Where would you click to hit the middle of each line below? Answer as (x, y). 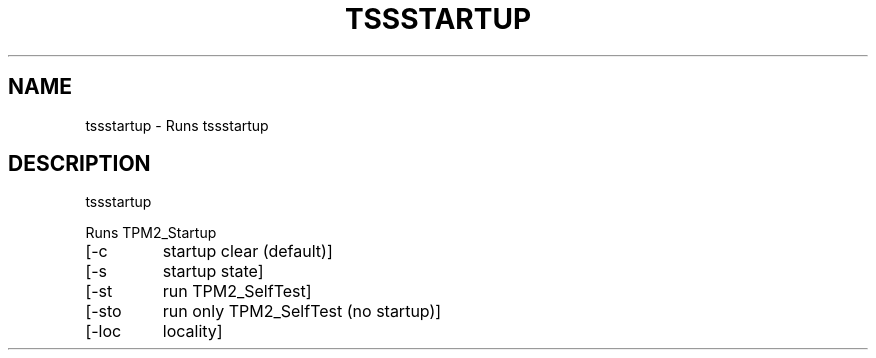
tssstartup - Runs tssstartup (177, 125)
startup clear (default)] (247, 251)
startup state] (213, 271)
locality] (192, 331)
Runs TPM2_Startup (151, 233)
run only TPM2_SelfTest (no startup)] (302, 311)
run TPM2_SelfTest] (237, 291)
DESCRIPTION (79, 164)
